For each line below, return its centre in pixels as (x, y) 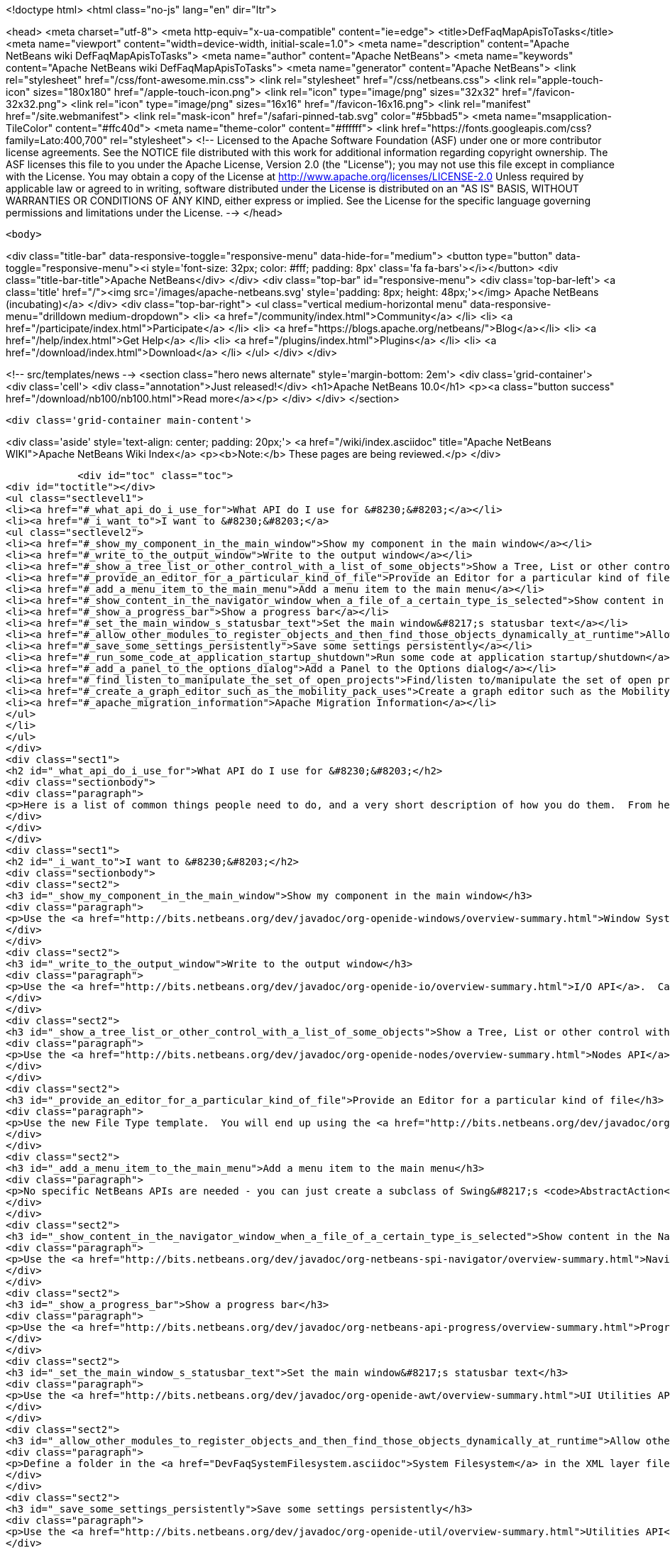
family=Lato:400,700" (57, 140)
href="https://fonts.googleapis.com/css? (496, 128)
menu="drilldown (46, 316)
